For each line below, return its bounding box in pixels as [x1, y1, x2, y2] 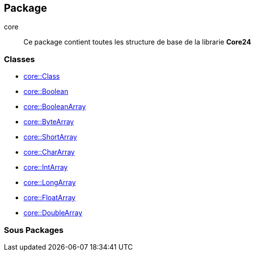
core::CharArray [23, 148, 75, 157]
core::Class [23, 72, 60, 81]
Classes [4, 54, 35, 64]
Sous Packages [4, 225, 64, 235]
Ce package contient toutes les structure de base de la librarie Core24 [23, 38, 251, 46]
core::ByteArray [23, 117, 74, 126]
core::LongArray [23, 178, 76, 187]
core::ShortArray [23, 133, 77, 141]
